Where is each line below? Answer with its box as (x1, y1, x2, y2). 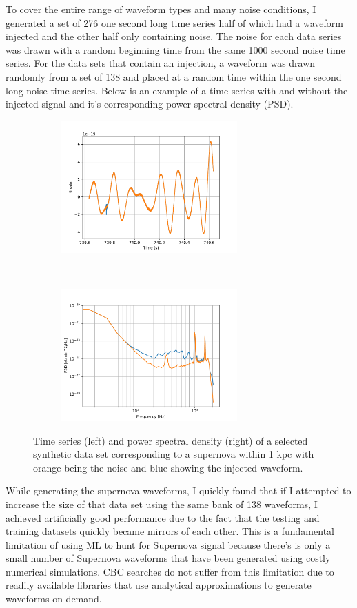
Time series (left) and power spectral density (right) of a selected (33, 433, 308, 447)
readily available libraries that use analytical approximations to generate (6, 578, 312, 592)
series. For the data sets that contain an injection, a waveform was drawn (6, 56, 316, 70)
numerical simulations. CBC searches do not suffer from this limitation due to (6, 564, 334, 578)
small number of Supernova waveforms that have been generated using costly (6, 551, 331, 565)
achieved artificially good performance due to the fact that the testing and (6, 510, 320, 525)
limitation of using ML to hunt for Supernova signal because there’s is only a (6, 537, 331, 551)
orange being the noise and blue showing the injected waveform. (33, 460, 303, 474)
